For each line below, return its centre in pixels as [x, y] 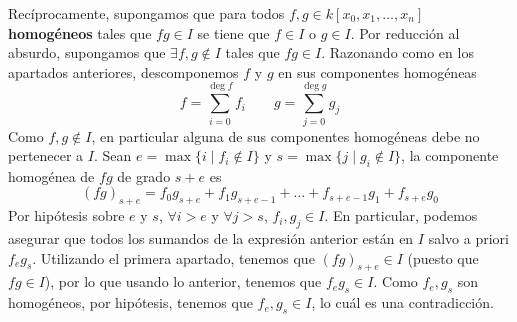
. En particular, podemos [401, 215]
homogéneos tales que [80, 32]
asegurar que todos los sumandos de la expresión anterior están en [211, 238]
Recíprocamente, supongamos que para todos [146, 13]
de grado [144, 175]
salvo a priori [468, 238]
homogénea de [51, 175]
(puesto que [443, 257]
